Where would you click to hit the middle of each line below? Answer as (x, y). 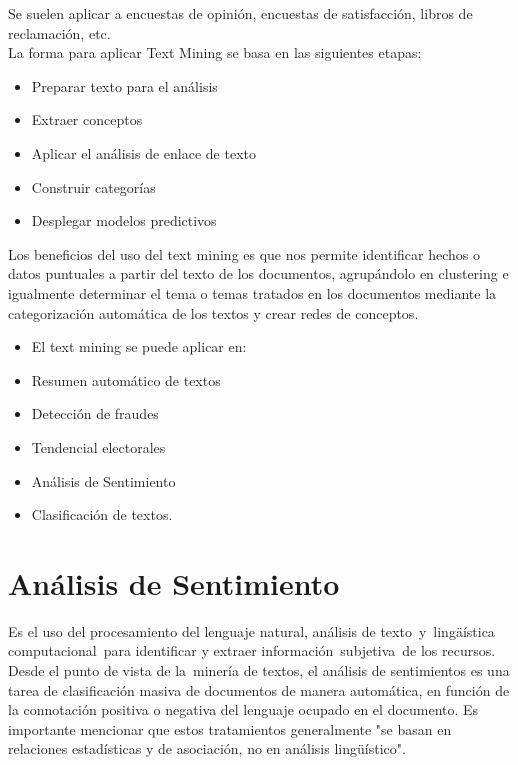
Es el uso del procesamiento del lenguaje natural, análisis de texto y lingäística (251, 630)
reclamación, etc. (59, 32)
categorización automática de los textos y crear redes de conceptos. (213, 312)
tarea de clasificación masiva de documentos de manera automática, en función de (259, 689)
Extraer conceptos (87, 119)
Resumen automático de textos (126, 379)
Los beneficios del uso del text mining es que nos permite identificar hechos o (244, 253)
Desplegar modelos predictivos (124, 220)
